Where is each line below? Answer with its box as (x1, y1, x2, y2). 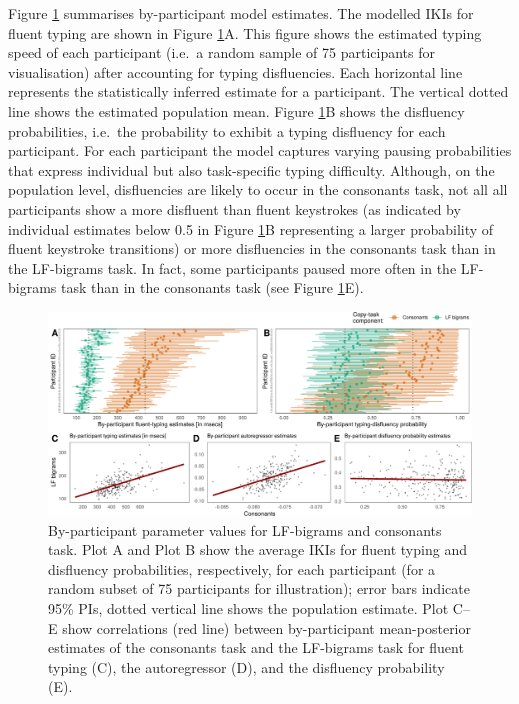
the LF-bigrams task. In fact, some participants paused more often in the (8, 257, 457, 278)
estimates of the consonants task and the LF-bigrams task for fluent (48, 637, 464, 658)
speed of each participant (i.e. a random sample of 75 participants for (8, 42, 436, 63)
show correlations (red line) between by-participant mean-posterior (62, 617, 471, 638)
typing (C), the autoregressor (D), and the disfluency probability (48, 656, 445, 677)
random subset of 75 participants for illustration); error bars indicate (48, 578, 470, 599)
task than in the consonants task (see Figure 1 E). (61, 277, 364, 298)
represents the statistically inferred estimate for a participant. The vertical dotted (8, 81, 509, 102)
